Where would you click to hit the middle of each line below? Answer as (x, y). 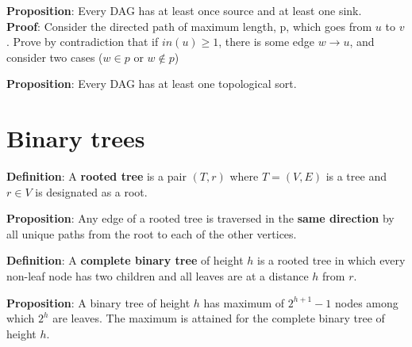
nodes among (366, 302)
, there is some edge (267, 42)
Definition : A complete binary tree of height (125, 260)
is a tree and (356, 176)
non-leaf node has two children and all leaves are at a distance (158, 276)
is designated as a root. (91, 191)
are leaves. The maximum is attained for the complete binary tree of (219, 318)
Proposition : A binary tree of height (98, 302)
